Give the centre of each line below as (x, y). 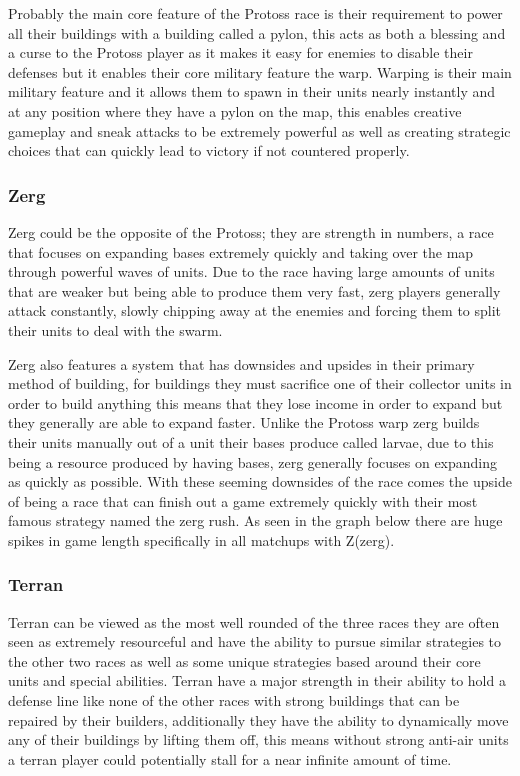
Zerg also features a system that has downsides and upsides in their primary (241, 363)
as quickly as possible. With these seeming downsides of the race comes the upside (260, 481)
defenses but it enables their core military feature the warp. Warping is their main (260, 71)
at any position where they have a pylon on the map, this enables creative (235, 110)
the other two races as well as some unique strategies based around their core (244, 660)
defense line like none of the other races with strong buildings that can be (234, 700)
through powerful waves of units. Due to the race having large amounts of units (251, 271)
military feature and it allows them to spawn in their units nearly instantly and (252, 91)
